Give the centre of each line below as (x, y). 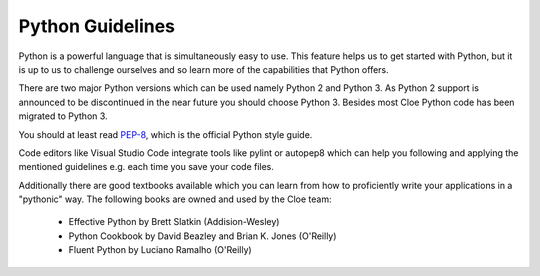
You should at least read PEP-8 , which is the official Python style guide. (165, 134)
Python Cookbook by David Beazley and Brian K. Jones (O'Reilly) (202, 236)
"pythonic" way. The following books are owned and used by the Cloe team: (175, 199)
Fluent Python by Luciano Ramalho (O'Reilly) (160, 250)
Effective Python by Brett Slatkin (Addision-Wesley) (174, 222)
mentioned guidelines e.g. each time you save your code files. (146, 167)
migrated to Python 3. (63, 116)
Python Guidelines (96, 26)
